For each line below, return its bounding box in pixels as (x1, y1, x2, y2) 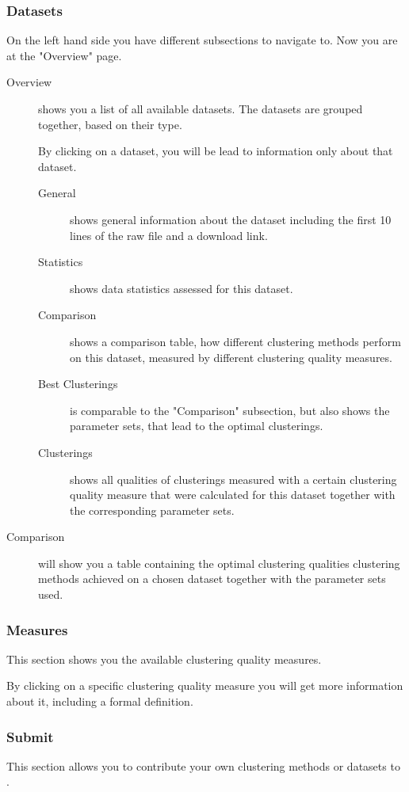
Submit (6, 726, 54, 746)
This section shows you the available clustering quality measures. (6, 650, 322, 667)
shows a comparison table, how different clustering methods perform (70, 333, 401, 349)
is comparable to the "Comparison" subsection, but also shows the (70, 402, 390, 418)
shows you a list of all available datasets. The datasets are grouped (38, 101, 363, 116)
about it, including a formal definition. (6, 693, 193, 710)
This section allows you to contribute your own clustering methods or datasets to (6, 757, 400, 774)
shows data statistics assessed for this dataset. (70, 280, 293, 296)
